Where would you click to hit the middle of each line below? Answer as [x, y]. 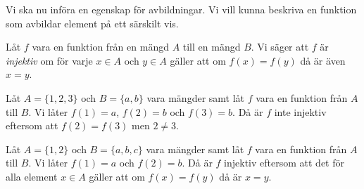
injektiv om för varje [49, 60]
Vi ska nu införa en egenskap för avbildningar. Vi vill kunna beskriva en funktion [181, 9]
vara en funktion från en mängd [100, 47]
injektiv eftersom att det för [284, 163]
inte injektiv [300, 111]
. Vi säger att [280, 47]
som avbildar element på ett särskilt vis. [92, 23]
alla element [32, 176]
